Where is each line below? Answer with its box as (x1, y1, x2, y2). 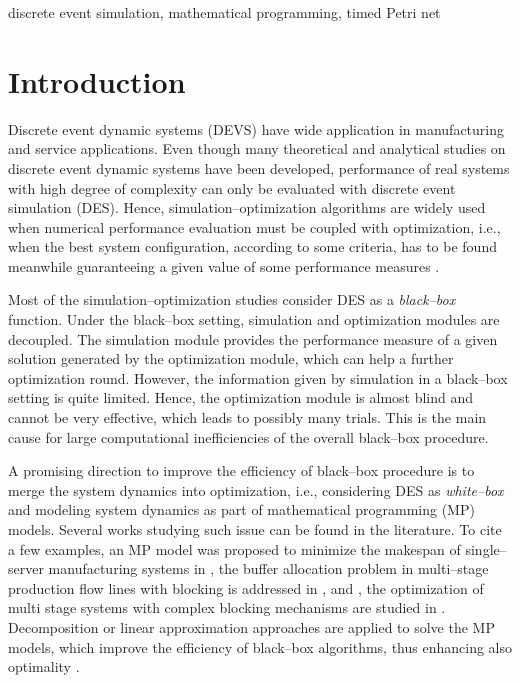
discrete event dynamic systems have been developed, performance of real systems (8, 157, 510, 178)
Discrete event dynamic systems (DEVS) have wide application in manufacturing (8, 118, 505, 139)
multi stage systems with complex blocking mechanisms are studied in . (8, 597, 446, 618)
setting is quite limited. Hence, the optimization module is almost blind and (8, 387, 474, 408)
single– (465, 538, 507, 559)
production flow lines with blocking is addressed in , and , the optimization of (8, 577, 484, 598)
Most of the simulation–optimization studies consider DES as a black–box (8, 289, 456, 310)
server (8, 558, 44, 579)
